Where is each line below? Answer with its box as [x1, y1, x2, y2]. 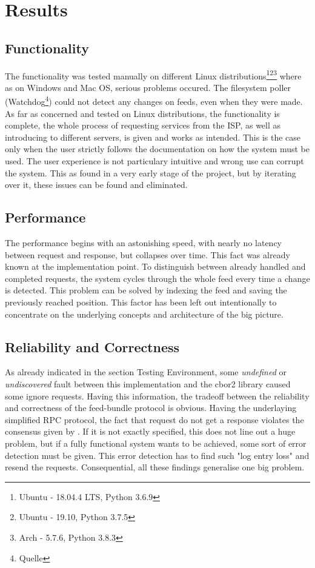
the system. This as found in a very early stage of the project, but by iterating [5, 166, 296, 179]
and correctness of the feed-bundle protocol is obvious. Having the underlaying [5, 401, 297, 414]
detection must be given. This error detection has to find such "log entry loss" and [5, 449, 310, 461]
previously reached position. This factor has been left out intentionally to [5, 296, 277, 308]
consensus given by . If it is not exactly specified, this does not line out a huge [5, 425, 296, 438]
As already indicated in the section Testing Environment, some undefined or [5, 366, 287, 378]
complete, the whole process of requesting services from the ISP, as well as [5, 119, 281, 132]
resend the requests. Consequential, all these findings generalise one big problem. [5, 461, 305, 473]
